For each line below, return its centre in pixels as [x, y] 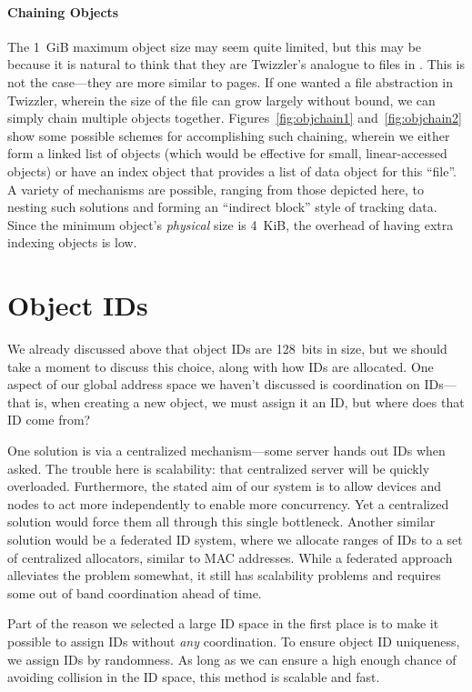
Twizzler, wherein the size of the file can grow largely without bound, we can [221, 100]
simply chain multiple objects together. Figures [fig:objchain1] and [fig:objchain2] [235, 118]
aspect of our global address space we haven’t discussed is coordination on [214, 384]
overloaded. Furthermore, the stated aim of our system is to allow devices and [225, 486]
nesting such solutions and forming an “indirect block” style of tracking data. [222, 207]
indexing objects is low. [72, 242]
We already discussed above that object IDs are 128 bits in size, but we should [227, 349]
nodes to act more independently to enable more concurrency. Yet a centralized [228, 503]
